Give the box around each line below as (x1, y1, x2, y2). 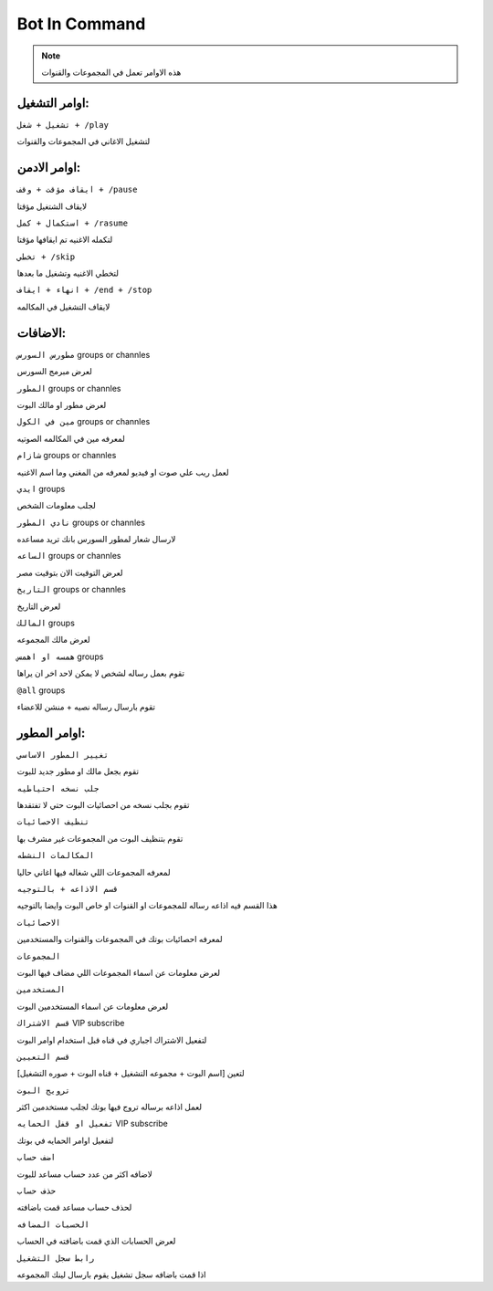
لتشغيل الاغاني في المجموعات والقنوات (16, 136, 151, 147)
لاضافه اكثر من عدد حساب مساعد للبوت (16, 1169, 152, 1180)
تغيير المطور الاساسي (16, 750, 110, 760)
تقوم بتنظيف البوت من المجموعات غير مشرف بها (16, 833, 184, 844)
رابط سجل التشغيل (16, 1253, 95, 1264)
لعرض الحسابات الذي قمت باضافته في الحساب (16, 1235, 176, 1246)
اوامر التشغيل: (16, 95, 90, 110)
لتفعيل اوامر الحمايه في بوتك (16, 1135, 114, 1146)
